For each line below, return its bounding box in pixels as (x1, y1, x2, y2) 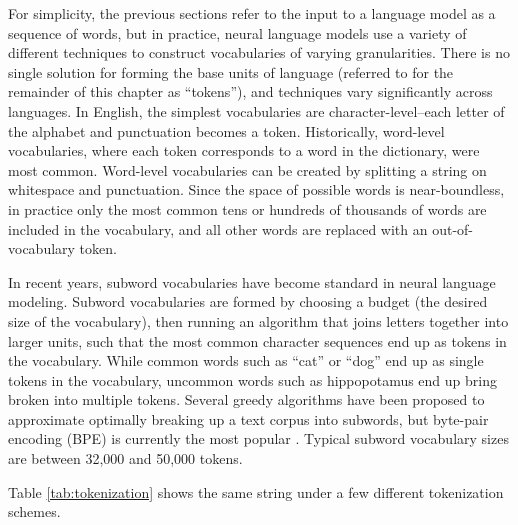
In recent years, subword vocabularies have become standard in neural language (8, 271, 496, 292)
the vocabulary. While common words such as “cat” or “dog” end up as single (8, 350, 484, 371)
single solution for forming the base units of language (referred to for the (8, 61, 454, 82)
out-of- (432, 218, 474, 239)
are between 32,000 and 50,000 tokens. (8, 448, 243, 469)
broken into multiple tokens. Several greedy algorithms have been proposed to (8, 389, 485, 410)
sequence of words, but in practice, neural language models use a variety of (8, 22, 467, 43)
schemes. (8, 501, 61, 522)
